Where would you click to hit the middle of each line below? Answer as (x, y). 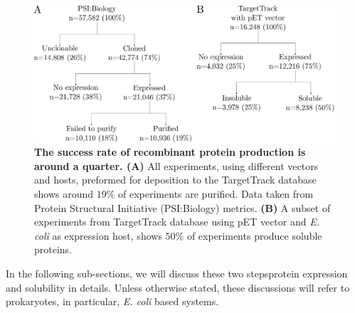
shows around (64, 194)
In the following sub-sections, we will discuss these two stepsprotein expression (177, 274)
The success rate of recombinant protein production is (170, 152)
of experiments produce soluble (254, 235)
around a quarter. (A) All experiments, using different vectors (176, 165)
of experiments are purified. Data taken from (216, 194)
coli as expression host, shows (98, 235)
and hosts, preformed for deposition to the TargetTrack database (175, 180)
